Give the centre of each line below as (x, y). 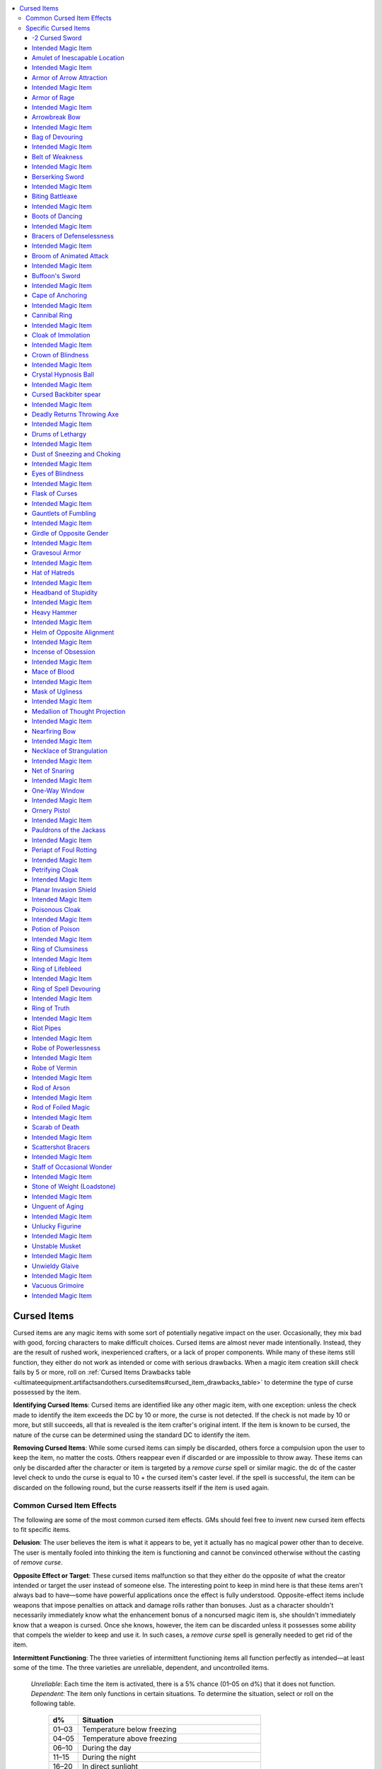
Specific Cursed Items (58, 28)
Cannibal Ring (52, 316)
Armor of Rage (53, 97)
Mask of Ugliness (57, 691)
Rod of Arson (51, 1088)
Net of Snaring (53, 771)
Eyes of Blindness (58, 473)
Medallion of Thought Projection (79, 711)
